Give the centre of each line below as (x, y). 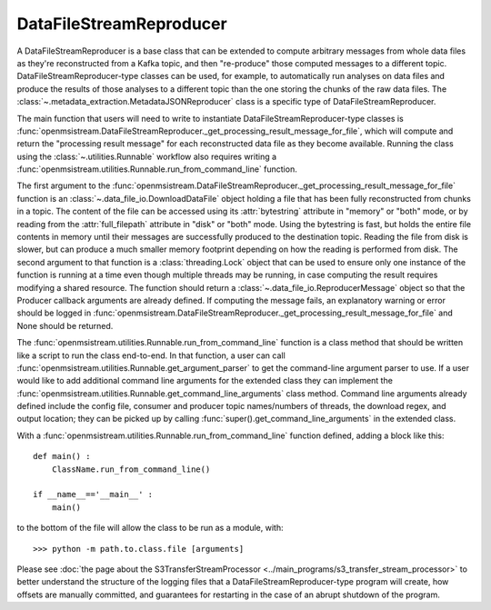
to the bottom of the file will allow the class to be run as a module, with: (150, 528)
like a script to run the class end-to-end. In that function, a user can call (151, 355)
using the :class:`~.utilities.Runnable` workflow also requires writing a (147, 156)
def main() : (62, 456)
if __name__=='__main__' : (93, 495)
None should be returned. (65, 325)
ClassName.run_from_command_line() (131, 469)
